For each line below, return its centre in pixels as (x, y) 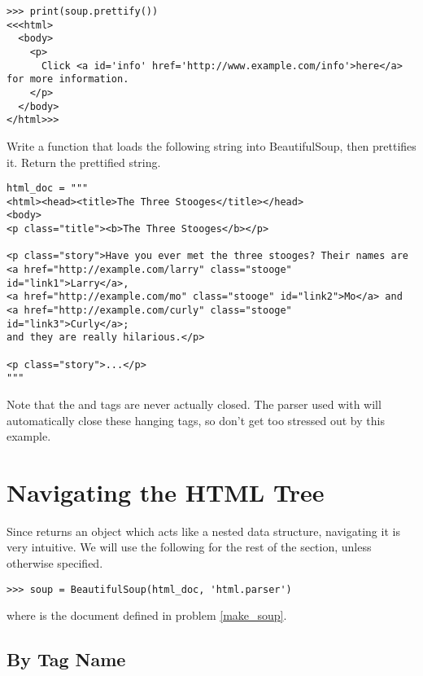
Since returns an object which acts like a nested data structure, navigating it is (203, 531)
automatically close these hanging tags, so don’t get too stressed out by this (196, 420)
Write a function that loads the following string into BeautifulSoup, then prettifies (211, 145)
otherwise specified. (55, 563)
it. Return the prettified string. (84, 162)
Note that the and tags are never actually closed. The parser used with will (194, 404)
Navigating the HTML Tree (166, 492)
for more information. (68, 79)
